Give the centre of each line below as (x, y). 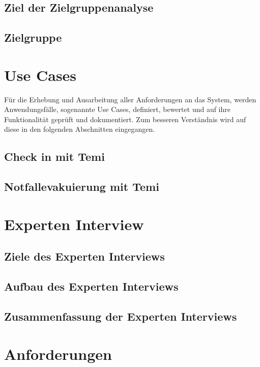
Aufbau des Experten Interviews (91, 286)
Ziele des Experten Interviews (84, 256)
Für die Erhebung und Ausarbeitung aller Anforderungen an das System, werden (130, 99)
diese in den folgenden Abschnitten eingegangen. (80, 129)
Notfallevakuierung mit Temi (82, 187)
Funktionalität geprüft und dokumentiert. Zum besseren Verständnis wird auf (125, 119)
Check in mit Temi (54, 157)
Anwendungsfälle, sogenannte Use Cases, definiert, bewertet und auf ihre (118, 109)
